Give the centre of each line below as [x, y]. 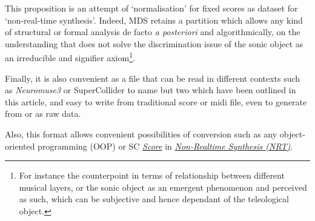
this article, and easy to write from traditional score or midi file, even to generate [156, 101]
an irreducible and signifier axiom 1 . [70, 57]
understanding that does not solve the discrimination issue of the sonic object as [154, 43]
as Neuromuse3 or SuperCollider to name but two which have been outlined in [151, 90]
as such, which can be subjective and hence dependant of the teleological [154, 199]
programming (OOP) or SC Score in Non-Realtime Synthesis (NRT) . [165, 146]
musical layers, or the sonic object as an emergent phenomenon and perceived [163, 187]
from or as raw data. [43, 114]
